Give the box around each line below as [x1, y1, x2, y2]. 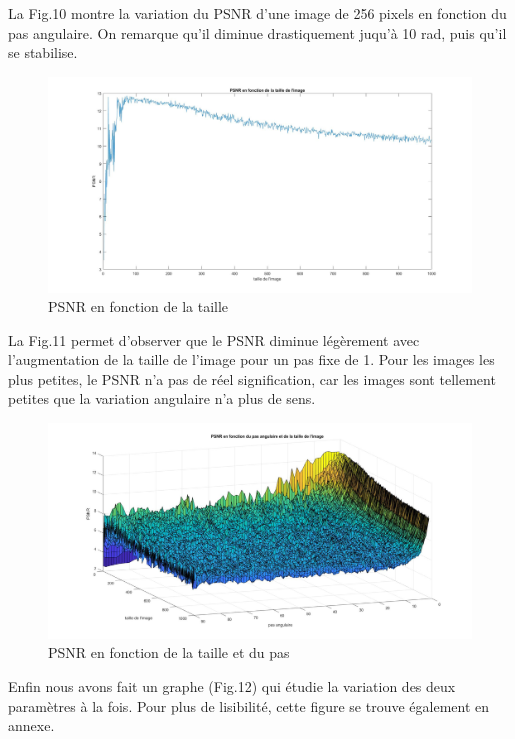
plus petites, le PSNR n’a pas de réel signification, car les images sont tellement [8, 368, 496, 389]
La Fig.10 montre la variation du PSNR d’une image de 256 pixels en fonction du [8, 3, 507, 23]
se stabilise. [8, 42, 78, 63]
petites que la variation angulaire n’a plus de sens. [8, 388, 316, 409]
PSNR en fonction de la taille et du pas [48, 642, 290, 663]
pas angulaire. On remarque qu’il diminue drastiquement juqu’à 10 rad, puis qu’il [8, 22, 507, 43]
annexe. [8, 715, 55, 736]
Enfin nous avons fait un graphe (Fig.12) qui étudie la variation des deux [8, 675, 456, 696]
